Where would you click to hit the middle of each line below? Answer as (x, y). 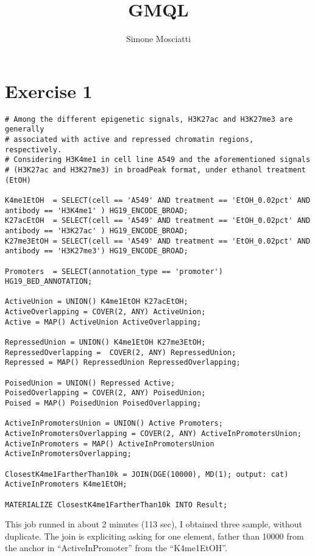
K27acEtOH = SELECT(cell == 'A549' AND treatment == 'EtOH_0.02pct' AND (158, 221)
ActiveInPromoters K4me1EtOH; (66, 484)
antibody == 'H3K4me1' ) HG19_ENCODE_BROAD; (97, 210)
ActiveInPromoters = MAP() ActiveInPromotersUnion (110, 444)
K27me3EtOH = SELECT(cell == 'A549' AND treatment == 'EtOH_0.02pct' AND (158, 241)
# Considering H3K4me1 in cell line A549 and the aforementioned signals (158, 160)
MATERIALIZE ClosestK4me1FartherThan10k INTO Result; (116, 505)
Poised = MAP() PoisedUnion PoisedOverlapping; (103, 403)
